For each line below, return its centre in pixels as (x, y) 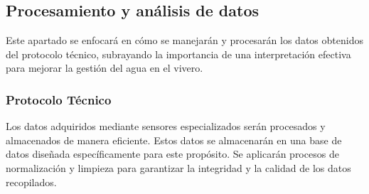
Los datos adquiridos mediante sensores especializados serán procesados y (166, 126)
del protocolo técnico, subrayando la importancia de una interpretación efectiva (178, 54)
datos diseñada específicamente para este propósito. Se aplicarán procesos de (172, 154)
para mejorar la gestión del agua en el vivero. (105, 68)
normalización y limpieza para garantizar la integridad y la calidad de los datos (178, 167)
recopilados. (31, 182)
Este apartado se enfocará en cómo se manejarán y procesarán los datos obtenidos (184, 40)
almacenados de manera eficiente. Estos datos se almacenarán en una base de (174, 140)
